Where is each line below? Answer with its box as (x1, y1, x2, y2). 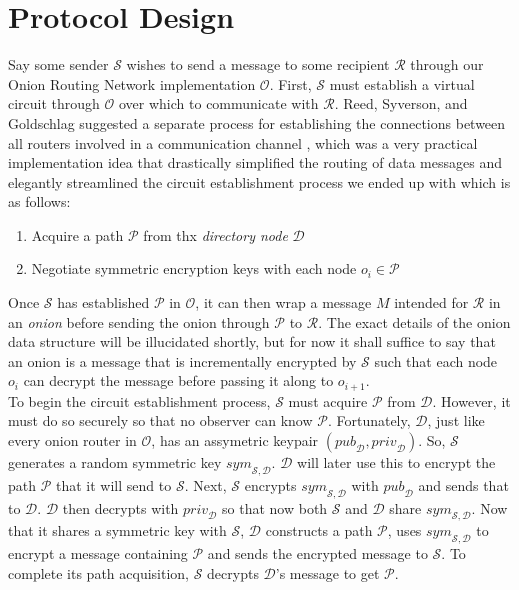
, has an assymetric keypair (151, 430, 319, 451)
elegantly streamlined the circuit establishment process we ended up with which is (8, 171, 511, 192)
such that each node (374, 350, 498, 371)
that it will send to (56, 474, 172, 495)
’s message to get (275, 562, 380, 583)
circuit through (8, 93, 100, 114)
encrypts (244, 474, 297, 495)
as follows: (8, 191, 71, 212)
